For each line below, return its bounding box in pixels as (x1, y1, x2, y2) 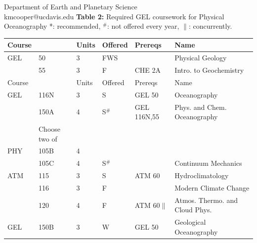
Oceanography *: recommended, (4, 21, 101, 31)
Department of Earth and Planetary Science (4, 1, 137, 11)
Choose (39, 123, 61, 134)
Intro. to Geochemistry (174, 64, 244, 75)
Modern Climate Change (174, 182, 250, 193)
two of (39, 133, 57, 144)
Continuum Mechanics (174, 158, 242, 168)
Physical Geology (174, 52, 227, 63)
